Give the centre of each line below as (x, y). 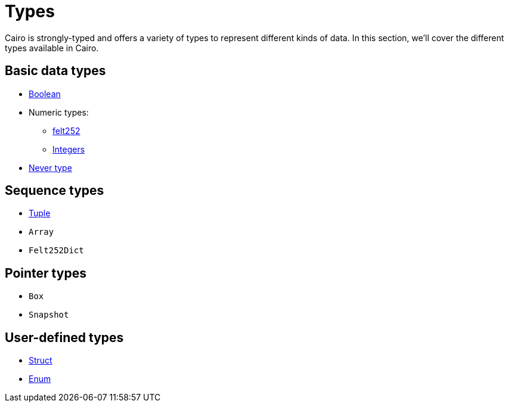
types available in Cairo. (52, 48)
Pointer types (46, 273)
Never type (50, 167)
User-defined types (64, 337)
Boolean (45, 94)
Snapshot (49, 315)
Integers (69, 149)
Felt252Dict (56, 251)
